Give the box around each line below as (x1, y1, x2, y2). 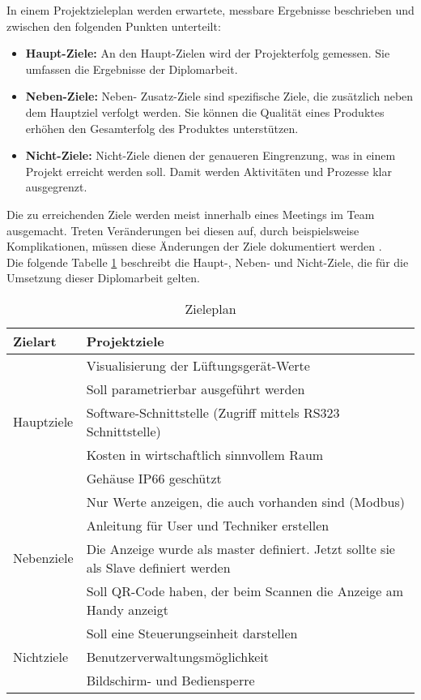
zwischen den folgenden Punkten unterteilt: (6, 17, 221, 34)
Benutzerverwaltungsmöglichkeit (86, 646, 269, 666)
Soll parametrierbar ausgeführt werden (86, 379, 305, 398)
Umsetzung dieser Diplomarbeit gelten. (6, 269, 200, 286)
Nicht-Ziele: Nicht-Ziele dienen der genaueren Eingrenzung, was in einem (25, 147, 396, 164)
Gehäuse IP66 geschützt (86, 468, 222, 487)
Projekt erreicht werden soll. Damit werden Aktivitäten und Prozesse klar (25, 162, 392, 179)
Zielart (13, 331, 57, 350)
